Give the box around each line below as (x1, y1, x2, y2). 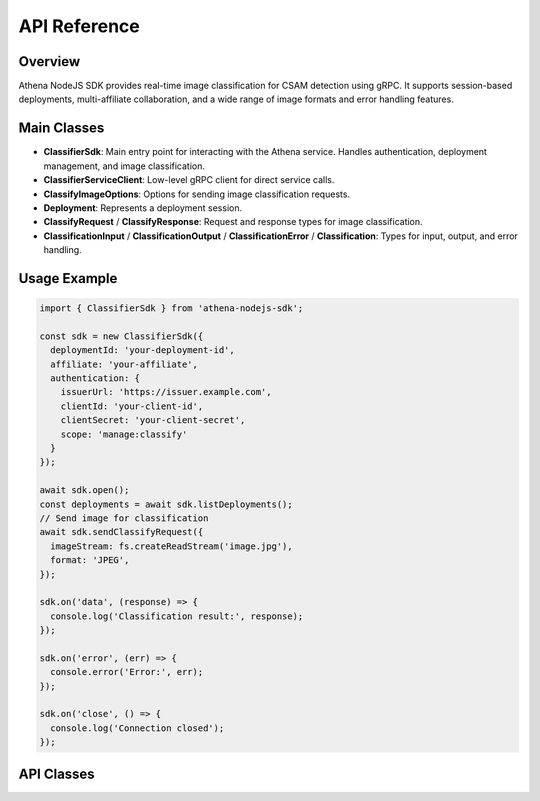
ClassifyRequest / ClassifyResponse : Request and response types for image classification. (43, 216, 424, 228)
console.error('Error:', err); (50, 666, 204, 678)
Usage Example (18, 270, 118, 287)
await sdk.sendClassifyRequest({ (39, 526, 204, 538)
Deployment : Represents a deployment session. (43, 201, 243, 214)
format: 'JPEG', (50, 555, 130, 566)
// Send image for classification (39, 512, 209, 524)
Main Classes (18, 120, 105, 137)
